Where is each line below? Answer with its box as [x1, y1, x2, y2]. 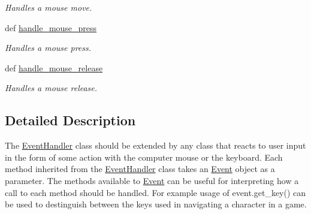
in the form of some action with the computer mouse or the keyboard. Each [5, 150, 283, 163]
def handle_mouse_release [5, 61, 103, 74]
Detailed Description [5, 111, 136, 129]
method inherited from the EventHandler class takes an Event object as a [5, 162, 275, 175]
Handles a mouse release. [5, 82, 98, 94]
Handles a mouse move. [5, 1, 92, 13]
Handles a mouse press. [5, 41, 92, 54]
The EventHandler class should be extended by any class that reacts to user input [5, 139, 306, 152]
